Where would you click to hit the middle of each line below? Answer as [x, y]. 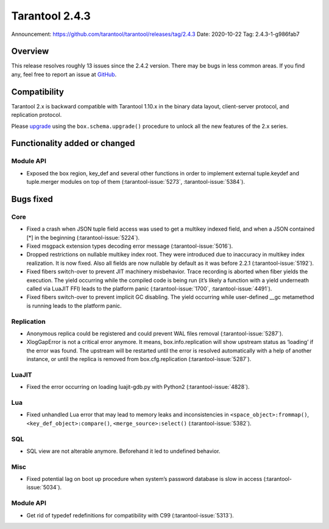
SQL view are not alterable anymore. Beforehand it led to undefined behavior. [123, 451]
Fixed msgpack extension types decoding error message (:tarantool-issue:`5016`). [130, 246]
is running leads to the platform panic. [74, 306]
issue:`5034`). [44, 488]
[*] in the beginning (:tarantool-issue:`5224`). [83, 237]
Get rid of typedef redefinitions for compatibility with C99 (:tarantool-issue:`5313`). [130, 515]
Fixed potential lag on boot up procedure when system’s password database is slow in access [144, 479]
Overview [30, 51]
